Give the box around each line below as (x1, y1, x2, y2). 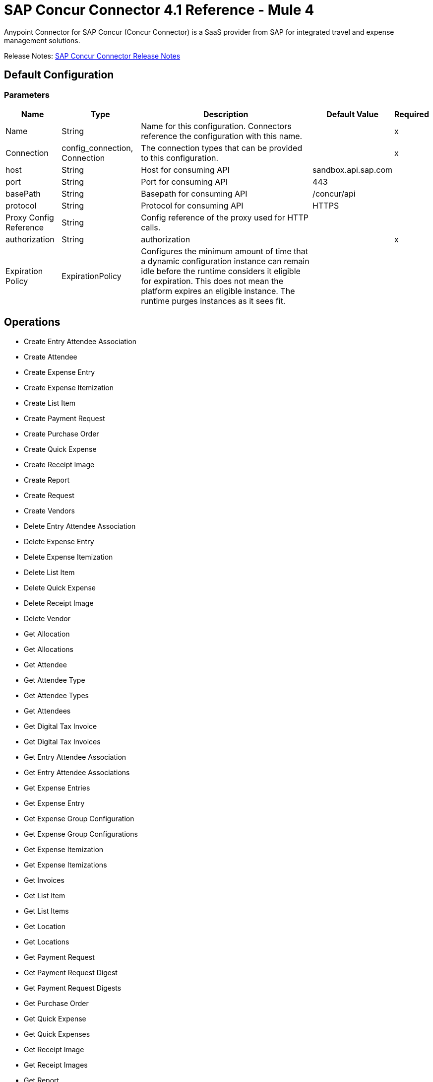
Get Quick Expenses (24, 1029, 90, 1038)
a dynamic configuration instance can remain (141, 256, 309, 266)
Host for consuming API (141, 164, 230, 175)
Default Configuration (4, 69, 114, 81)
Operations (4, 316, 61, 329)
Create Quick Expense (24, 444, 97, 453)
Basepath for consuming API (141, 188, 247, 199)
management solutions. (4, 36, 80, 45)
